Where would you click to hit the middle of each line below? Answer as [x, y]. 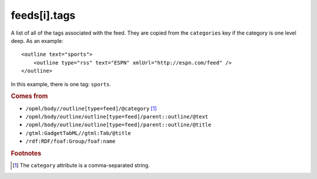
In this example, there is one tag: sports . [61, 84]
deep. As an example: [37, 40]
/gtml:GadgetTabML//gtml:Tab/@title [78, 133]
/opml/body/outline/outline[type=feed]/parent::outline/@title [118, 125]
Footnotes [26, 153]
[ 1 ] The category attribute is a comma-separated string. [81, 166]
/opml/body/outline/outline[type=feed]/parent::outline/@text [117, 116]
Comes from [29, 96]
